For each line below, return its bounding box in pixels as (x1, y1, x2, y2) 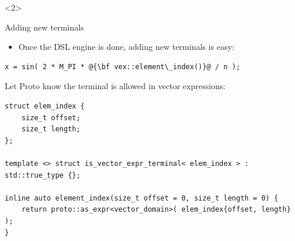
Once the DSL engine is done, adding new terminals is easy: (18, 40, 234, 53)
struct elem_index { (5, 101, 85, 110)
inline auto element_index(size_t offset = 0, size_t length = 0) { (5, 194, 279, 202)
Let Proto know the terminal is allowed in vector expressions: (5, 80, 226, 92)
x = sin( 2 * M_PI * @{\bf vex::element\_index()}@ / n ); (5, 62, 240, 71)
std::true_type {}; (5, 171, 81, 179)
